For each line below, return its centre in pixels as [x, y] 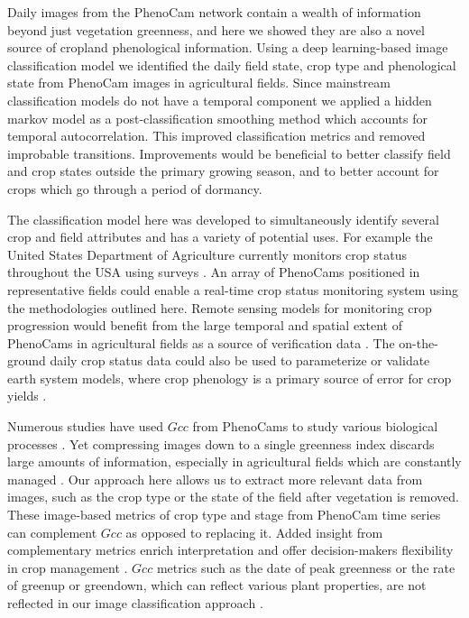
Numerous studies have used [85, 426]
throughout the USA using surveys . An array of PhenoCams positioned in [214, 272]
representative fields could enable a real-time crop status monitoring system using [233, 289]
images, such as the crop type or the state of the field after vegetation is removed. [233, 497]
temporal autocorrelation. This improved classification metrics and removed [216, 136]
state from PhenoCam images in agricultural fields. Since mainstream [199, 83]
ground [27, 360]
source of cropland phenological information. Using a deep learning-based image [228, 47]
